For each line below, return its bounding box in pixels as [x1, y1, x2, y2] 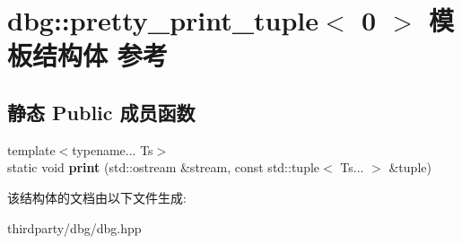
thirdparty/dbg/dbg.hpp [7, 218, 142, 237]
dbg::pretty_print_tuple [7, 2, 319, 39]
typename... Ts [72, 140, 153, 159]
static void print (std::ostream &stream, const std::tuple [7, 158, 320, 177]
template [7, 140, 56, 159]
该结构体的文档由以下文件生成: [7, 187, 187, 206]
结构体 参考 [32, 37, 168, 74]
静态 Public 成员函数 [7, 98, 196, 126]
